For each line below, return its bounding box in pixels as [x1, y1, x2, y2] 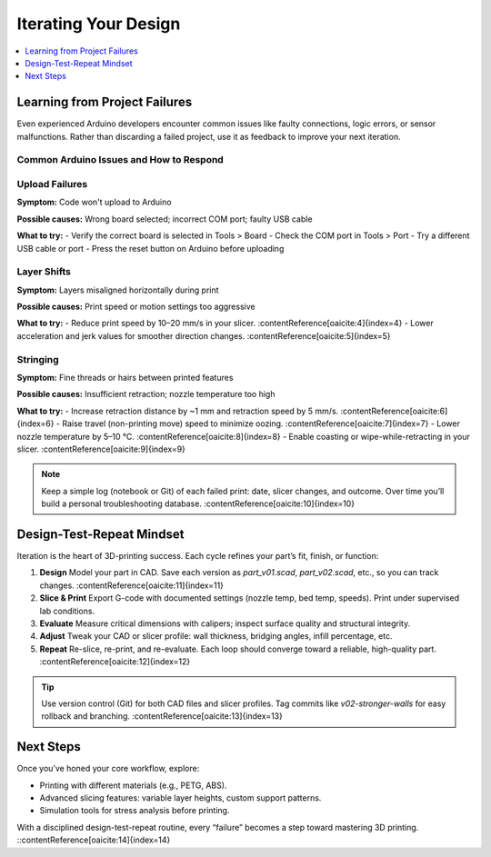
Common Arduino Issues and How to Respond [16, 154, 225, 166]
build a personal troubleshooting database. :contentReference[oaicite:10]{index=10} [41, 498, 355, 509]
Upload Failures [16, 177, 88, 190]
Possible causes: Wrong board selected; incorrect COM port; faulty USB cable [16, 214, 313, 224]
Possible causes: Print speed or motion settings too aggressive [16, 301, 256, 313]
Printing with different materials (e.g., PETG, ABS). [39, 780, 227, 791]
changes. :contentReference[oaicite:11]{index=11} [39, 580, 225, 591]
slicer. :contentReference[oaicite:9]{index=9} [16, 443, 186, 454]
